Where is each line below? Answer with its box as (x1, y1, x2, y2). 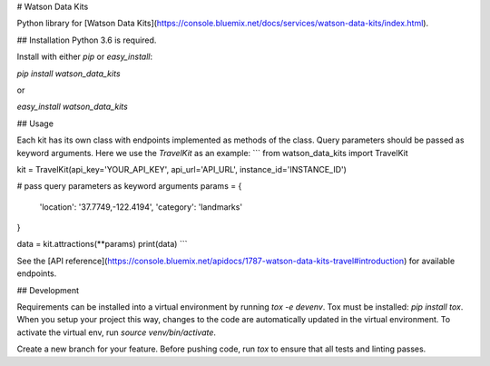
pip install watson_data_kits (16, 68, 122, 79)
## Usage (16, 118, 54, 129)
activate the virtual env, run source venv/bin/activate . (16, 327, 217, 338)
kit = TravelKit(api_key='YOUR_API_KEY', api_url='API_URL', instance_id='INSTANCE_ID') (16, 163, 347, 174)
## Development (16, 284, 80, 295)
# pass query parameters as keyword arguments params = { (16, 181, 242, 192)
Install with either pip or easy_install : (16, 51, 153, 63)
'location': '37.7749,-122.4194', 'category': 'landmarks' (39, 201, 243, 213)
